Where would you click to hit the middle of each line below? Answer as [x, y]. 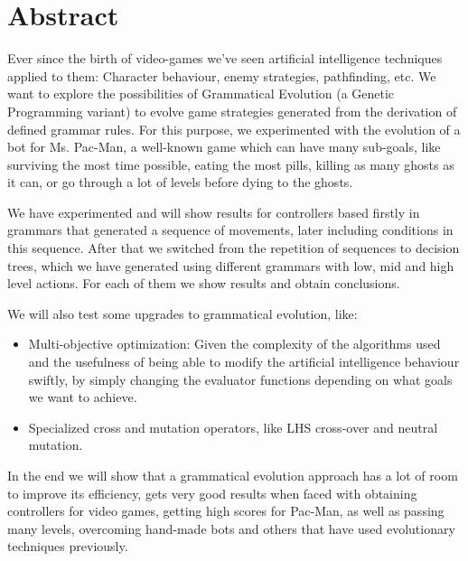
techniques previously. [68, 546]
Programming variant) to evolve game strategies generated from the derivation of [232, 111]
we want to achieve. [83, 397]
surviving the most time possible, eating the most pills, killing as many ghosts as [231, 164]
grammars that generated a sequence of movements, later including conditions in [230, 230]
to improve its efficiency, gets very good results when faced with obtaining [212, 493]
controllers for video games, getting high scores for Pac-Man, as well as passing [226, 511]
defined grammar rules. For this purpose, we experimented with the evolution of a [234, 129]
